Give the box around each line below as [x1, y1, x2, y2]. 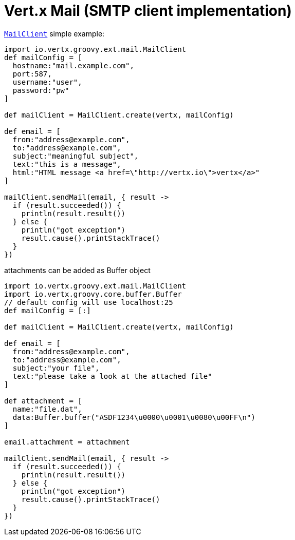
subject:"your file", [12, 363, 100, 372]
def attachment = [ [4, 396, 82, 405]
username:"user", [12, 78, 82, 86]
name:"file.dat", [12, 404, 82, 413]
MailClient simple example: [4, 29, 105, 38]
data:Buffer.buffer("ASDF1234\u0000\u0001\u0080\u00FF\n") [12, 413, 255, 421]
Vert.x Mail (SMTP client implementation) [4, 2, 292, 20]
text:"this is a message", [12, 160, 121, 168]
